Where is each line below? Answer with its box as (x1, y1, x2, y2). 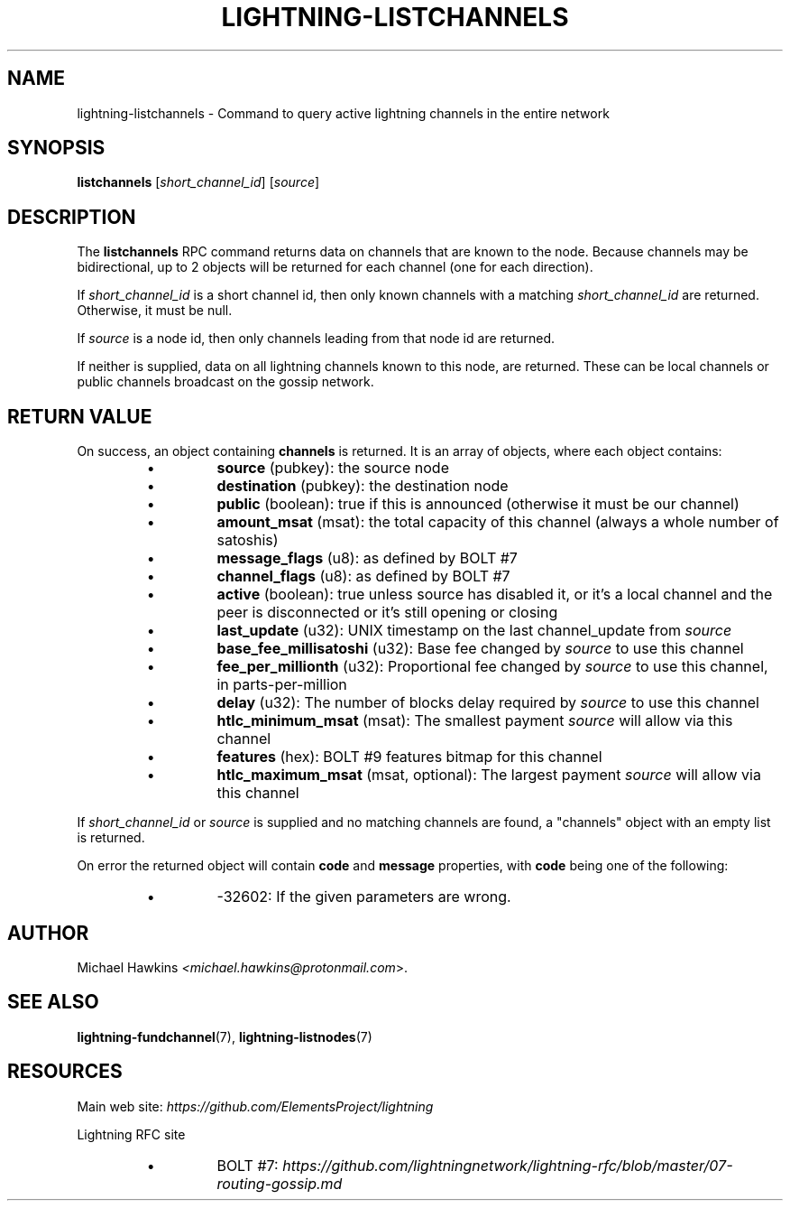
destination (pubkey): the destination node (216, 477, 509, 496)
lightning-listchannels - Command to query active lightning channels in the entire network (77, 105, 610, 121)
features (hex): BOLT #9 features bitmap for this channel (216, 748, 602, 767)
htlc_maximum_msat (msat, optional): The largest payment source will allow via (216, 766, 761, 785)
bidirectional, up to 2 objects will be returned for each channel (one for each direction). (77, 259, 593, 275)
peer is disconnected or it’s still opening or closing (216, 603, 558, 622)
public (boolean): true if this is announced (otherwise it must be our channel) (216, 495, 739, 514)
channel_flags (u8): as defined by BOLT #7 (216, 567, 510, 586)
